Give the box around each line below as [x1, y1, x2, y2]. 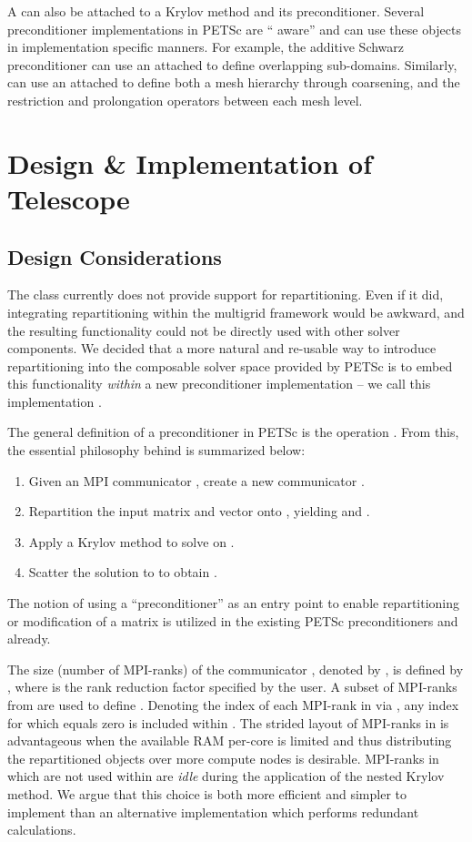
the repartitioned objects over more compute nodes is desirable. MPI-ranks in [7, 748, 439, 767]
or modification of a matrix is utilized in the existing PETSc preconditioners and [7, 611, 458, 630]
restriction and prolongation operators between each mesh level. [7, 90, 363, 109]
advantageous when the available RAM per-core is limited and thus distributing [7, 731, 452, 750]
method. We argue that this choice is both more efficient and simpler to [7, 784, 407, 803]
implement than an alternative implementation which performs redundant [7, 802, 419, 821]
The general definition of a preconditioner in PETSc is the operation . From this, [7, 422, 459, 441]
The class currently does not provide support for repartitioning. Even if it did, [7, 285, 444, 304]
